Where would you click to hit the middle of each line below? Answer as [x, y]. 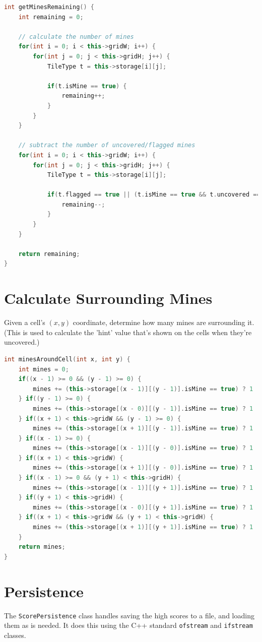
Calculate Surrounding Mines [108, 298]
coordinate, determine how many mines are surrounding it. [163, 322]
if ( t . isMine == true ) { [87, 86]
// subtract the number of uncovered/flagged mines [107, 145]
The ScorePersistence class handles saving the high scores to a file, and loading [129, 615]
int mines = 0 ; [44, 369]
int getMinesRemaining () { [49, 7]
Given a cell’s [25, 322]
